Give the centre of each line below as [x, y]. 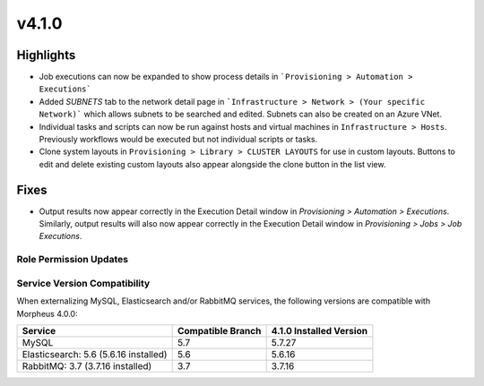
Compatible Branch [219, 330]
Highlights [46, 55]
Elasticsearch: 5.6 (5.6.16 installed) [95, 354]
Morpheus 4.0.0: [47, 313]
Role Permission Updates [73, 260]
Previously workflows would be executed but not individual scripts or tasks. [178, 140]
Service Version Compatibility [83, 283]
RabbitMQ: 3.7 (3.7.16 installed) [87, 365]
